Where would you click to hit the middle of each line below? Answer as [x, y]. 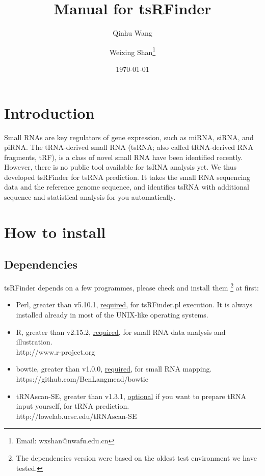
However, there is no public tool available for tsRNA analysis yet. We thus [121, 167]
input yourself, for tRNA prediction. [73, 406]
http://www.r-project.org [56, 351]
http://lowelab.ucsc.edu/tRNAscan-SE [76, 416]
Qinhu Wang [132, 33]
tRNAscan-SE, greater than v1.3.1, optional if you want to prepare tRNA [131, 396]
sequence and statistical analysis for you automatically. [90, 197]
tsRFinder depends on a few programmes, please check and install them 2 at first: [131, 287]
